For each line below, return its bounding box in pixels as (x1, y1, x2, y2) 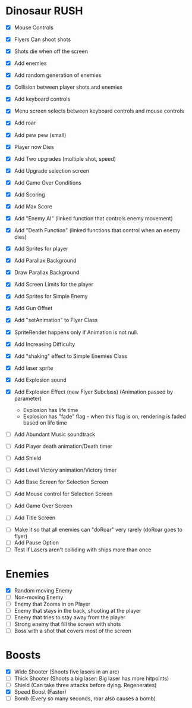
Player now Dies (14, 143, 54, 150)
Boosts (5, 648, 41, 662)
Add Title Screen (14, 514, 56, 522)
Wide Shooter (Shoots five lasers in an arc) (14, 668, 119, 675)
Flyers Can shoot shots (14, 36, 71, 43)
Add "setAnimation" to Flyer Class (14, 317, 98, 324)
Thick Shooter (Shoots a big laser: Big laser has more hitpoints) (14, 675, 169, 682)
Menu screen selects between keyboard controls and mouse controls (14, 107, 184, 114)
